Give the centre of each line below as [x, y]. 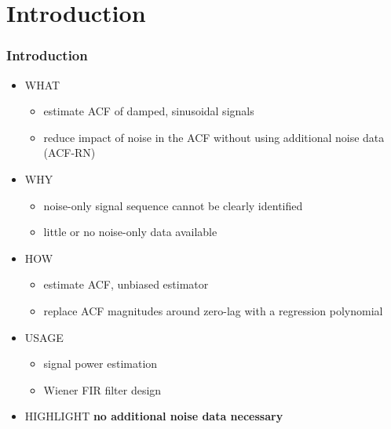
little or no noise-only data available [130, 232]
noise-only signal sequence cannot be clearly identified [173, 205]
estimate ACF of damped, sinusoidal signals [149, 111]
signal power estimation [100, 364]
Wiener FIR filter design [102, 389]
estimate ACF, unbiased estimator [126, 284]
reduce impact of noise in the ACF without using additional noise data [214, 137]
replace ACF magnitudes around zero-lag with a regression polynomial [213, 310]
